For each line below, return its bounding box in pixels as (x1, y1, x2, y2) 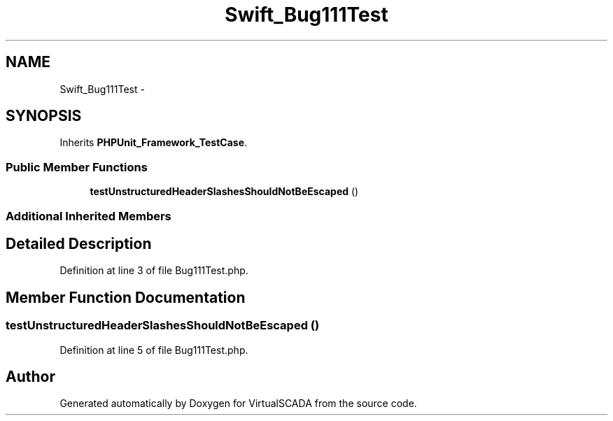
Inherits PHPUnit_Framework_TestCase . (59, 136, 248, 149)
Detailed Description (6, 234, 152, 252)
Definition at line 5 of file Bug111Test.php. (59, 343, 248, 356)
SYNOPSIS (6, 107, 82, 125)
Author (6, 368, 55, 386)
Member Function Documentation (6, 288, 246, 306)
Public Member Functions (6, 159, 148, 174)
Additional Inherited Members (6, 208, 171, 223)
